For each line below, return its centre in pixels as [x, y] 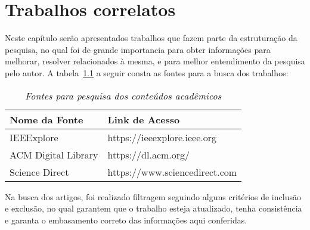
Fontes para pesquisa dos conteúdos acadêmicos [123, 95]
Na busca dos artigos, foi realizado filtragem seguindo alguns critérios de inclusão [153, 196]
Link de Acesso [144, 119]
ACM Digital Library [54, 154]
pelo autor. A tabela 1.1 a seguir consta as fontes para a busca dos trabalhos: [147, 72]
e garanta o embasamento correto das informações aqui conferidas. [126, 220]
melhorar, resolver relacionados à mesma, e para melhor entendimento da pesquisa [155, 61]
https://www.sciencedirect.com [172, 172]
